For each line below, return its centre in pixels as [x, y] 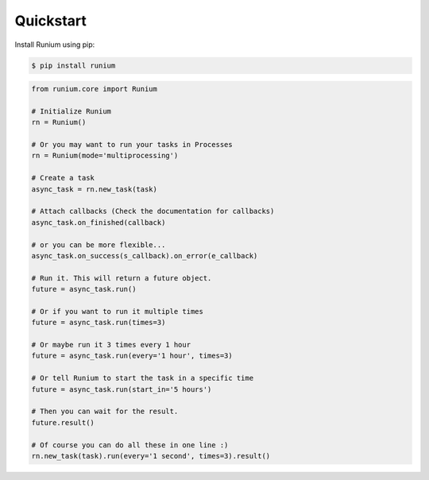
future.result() [63, 422]
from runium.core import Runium [95, 89]
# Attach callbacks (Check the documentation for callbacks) [153, 211]
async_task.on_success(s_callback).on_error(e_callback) [145, 255]
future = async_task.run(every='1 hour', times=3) [132, 356]
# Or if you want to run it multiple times [118, 311]
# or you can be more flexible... [99, 245]
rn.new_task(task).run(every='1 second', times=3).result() [151, 456]
